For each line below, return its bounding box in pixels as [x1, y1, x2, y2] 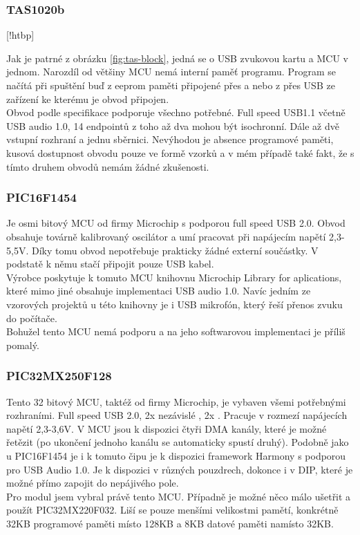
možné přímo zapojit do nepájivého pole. [6, 476, 179, 490]
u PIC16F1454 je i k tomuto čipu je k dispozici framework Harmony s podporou [6, 448, 346, 462]
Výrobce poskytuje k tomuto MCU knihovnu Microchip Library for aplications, [6, 270, 342, 284]
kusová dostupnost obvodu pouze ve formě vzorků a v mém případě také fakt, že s [6, 145, 354, 160]
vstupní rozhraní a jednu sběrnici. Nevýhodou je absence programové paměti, [6, 132, 334, 147]
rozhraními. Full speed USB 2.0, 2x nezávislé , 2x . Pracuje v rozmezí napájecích [6, 408, 348, 422]
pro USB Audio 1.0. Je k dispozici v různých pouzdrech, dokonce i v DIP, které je [6, 462, 353, 476]
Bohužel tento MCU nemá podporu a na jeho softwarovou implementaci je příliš [6, 324, 345, 339]
